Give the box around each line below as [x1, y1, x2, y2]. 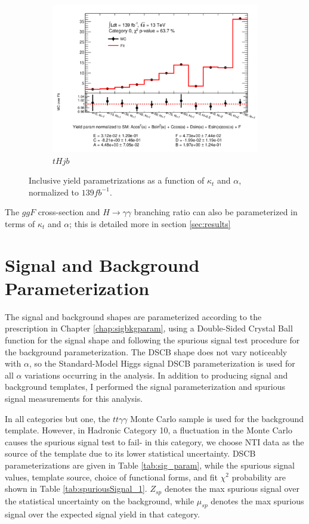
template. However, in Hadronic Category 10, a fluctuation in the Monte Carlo [5, 424, 292, 436]
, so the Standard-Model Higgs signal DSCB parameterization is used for [29, 357, 295, 370]
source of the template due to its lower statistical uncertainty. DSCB [5, 447, 256, 460]
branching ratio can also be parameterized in [134, 206, 298, 218]
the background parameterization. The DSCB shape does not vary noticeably [5, 345, 288, 358]
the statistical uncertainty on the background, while [5, 494, 194, 507]
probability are [231, 470, 286, 483]
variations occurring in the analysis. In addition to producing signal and [24, 368, 288, 381]
